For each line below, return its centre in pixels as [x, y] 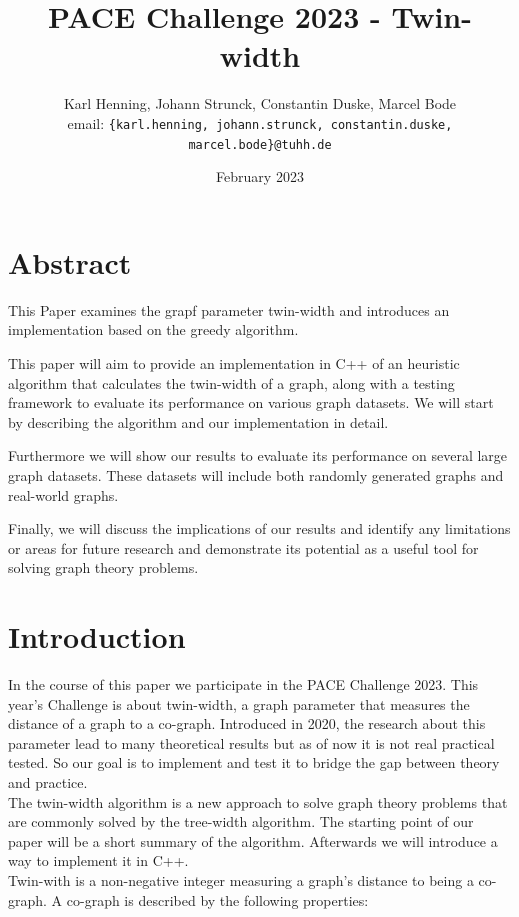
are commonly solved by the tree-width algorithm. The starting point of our [241, 821]
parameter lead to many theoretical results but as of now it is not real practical [251, 742]
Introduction [97, 636]
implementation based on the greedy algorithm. [153, 329]
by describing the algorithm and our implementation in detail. [198, 421]
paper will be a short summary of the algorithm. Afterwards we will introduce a [253, 840]
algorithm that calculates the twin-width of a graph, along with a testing [231, 382]
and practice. [48, 781]
